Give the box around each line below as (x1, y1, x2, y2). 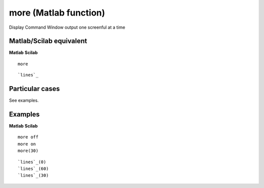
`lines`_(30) (18, 173, 49, 178)
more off (18, 134, 39, 140)
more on (18, 141, 36, 147)
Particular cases (9, 85, 60, 93)
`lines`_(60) (18, 166, 49, 171)
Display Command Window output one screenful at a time (9, 24, 126, 30)
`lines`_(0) (18, 159, 46, 165)
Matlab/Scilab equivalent (9, 37, 88, 45)
